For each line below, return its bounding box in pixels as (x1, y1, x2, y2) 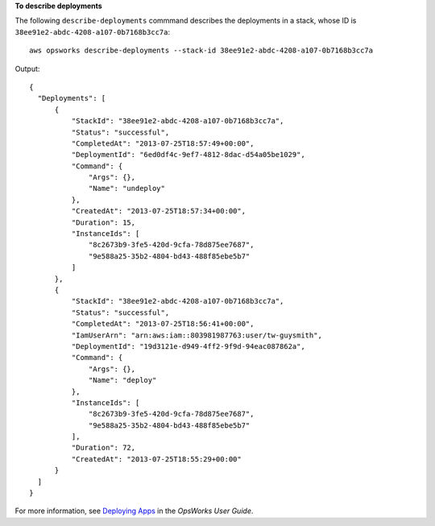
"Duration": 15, (71, 217, 136, 227)
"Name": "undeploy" (89, 184, 165, 193)
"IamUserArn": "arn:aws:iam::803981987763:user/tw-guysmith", (71, 330, 322, 340)
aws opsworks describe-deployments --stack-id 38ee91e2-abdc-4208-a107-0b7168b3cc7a (29, 46, 374, 56)
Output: (14, 64, 40, 73)
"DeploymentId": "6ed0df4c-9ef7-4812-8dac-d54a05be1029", (71, 150, 305, 159)
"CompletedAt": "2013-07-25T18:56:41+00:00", (71, 319, 255, 329)
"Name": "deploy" (89, 375, 157, 385)
